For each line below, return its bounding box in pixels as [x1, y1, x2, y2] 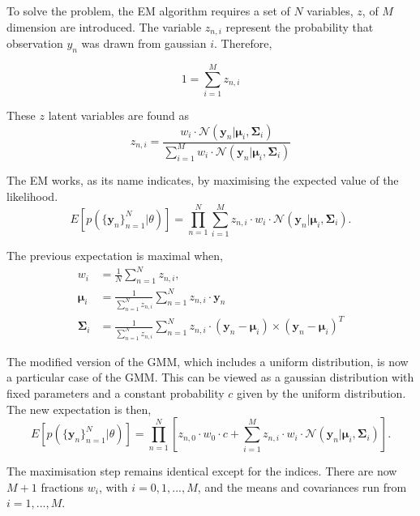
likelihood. [6, 187, 58, 204]
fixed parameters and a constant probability [6, 385, 225, 402]
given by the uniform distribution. [237, 385, 406, 402]
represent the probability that [225, 18, 374, 35]
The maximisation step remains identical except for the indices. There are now [6, 463, 397, 480]
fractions [41, 478, 84, 495]
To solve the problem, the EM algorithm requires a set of [6, 2, 290, 19]
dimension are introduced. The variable [6, 18, 202, 35]
